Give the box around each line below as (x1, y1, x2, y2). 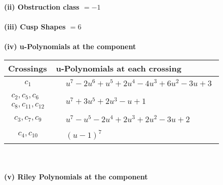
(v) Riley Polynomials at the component (4, 171, 148, 182)
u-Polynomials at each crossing (56, 62, 181, 74)
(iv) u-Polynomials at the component (4, 41, 136, 52)
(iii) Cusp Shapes (4, 21, 66, 32)
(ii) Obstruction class (4, 2, 80, 12)
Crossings (8, 62, 47, 74)
